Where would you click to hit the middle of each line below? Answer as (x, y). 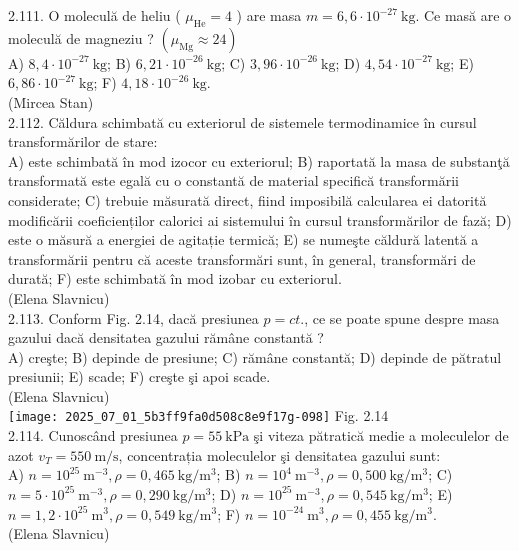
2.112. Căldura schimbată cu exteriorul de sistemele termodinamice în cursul (242, 121)
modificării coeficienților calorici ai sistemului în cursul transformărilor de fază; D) (260, 219)
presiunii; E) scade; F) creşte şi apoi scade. (139, 376)
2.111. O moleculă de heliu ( (94, 15)
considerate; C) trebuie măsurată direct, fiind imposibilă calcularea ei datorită (247, 199)
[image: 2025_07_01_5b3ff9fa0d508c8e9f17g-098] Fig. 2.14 (198, 415)
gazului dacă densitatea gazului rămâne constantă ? (166, 337)
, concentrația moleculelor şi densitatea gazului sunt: (279, 454)
